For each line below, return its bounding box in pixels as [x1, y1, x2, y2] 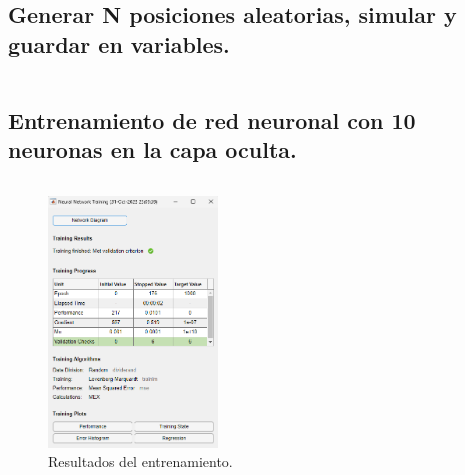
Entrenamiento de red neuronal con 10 [8, 104, 416, 135]
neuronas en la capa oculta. [8, 134, 297, 165]
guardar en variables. [8, 28, 230, 59]
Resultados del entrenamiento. [48, 451, 233, 472]
